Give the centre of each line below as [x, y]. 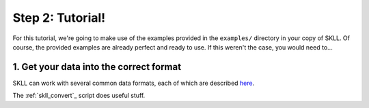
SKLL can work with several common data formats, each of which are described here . [134, 83]
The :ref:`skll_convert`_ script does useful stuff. [79, 96]
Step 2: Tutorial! [59, 18]
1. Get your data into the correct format [97, 67]
